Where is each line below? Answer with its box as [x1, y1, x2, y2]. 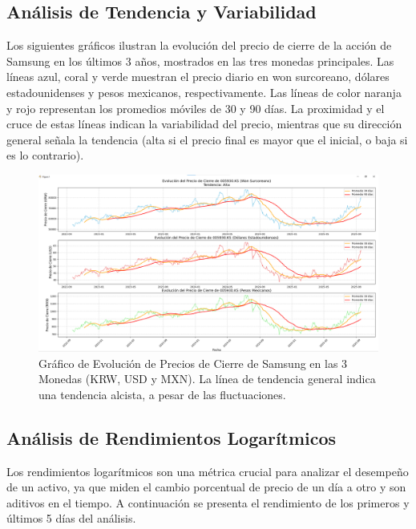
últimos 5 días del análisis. [6, 510, 136, 527]
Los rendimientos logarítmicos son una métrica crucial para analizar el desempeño [6, 462, 409, 479]
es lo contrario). [6, 147, 84, 164]
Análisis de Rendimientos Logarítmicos [6, 425, 337, 450]
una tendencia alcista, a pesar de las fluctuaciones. [38, 386, 286, 402]
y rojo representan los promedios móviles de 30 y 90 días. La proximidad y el [6, 99, 385, 116]
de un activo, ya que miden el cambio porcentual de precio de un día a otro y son [6, 479, 406, 495]
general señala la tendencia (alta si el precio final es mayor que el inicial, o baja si [6, 131, 408, 147]
